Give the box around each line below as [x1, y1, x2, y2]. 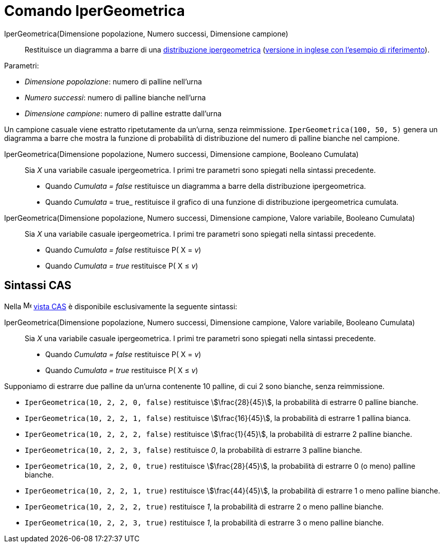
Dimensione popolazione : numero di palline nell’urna [25, 77, 202, 86]
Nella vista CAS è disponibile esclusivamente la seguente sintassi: [4, 302, 237, 311]
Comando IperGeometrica [4, 2, 185, 20]
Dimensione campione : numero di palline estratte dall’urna [25, 109, 222, 118]
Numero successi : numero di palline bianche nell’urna [25, 93, 206, 102]
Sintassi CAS [4, 279, 71, 292]
